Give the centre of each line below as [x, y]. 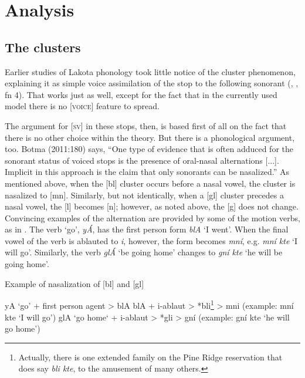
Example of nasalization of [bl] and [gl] [74, 283]
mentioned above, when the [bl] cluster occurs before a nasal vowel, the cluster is [150, 183]
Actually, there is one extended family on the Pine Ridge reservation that [150, 357]
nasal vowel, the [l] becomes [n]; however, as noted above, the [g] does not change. [152, 206]
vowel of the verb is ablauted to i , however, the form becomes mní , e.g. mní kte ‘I [151, 240]
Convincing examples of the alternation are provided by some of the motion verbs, [152, 217]
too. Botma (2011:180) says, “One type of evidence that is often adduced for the [149, 149]
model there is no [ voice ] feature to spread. [82, 106]
